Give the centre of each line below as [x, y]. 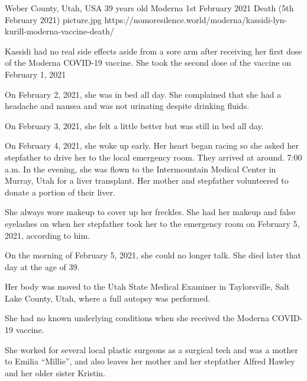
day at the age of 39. [42, 266]
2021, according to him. [47, 235]
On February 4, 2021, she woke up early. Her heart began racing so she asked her [152, 145]
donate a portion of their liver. [60, 192]
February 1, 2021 [35, 74]
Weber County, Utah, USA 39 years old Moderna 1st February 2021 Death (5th [149, 8]
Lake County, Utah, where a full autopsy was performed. [108, 298]
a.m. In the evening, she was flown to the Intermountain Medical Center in [140, 169]
